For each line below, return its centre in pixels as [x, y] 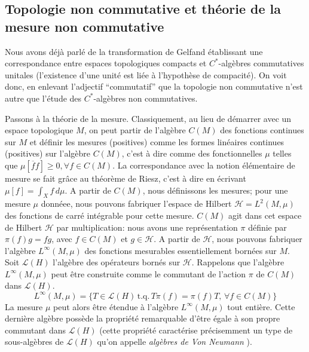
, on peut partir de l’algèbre [135, 130]
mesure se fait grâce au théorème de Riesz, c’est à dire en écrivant [126, 178]
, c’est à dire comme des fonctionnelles [192, 153]
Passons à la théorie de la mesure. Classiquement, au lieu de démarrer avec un [148, 118]
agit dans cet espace [265, 215]
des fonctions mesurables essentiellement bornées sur [180, 250]
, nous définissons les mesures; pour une [215, 190]
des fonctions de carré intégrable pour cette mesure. [100, 215]
